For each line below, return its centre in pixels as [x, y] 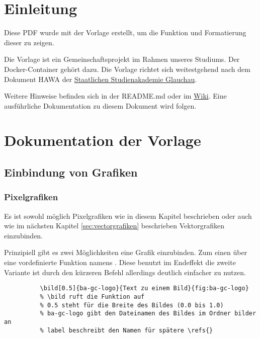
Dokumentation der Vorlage [103, 140]
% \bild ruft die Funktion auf [92, 297]
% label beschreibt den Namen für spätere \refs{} [126, 330]
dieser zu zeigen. [29, 42]
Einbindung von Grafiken [71, 172]
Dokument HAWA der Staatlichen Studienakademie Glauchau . [101, 79]
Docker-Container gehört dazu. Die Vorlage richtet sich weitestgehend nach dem [127, 69]
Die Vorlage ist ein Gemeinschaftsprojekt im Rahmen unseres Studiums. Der [122, 59]
